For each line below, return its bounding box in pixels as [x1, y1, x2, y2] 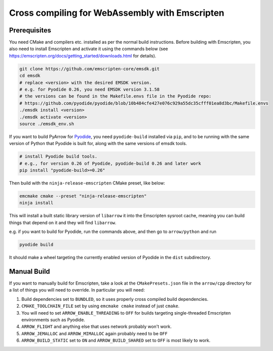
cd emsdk [19, 73, 41, 79]
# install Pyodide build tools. [19, 154, 98, 159]
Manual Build [9, 267, 50, 275]
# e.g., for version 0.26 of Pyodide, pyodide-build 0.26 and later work [19, 160, 201, 166]
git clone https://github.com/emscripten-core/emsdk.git [19, 66, 160, 71]
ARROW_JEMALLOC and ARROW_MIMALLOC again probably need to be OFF [21, 330, 168, 336]
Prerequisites [9, 26, 51, 34]
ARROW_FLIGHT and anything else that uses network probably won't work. [21, 323, 172, 329]
